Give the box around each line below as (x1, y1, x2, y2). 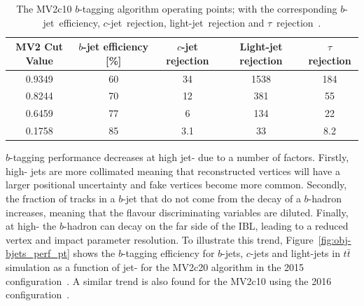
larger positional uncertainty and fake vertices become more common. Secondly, (6, 177, 347, 192)
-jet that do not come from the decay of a (122, 191, 301, 206)
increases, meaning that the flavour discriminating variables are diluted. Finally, (6, 204, 349, 219)
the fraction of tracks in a (6, 191, 115, 206)
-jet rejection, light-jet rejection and (107, 15, 265, 29)
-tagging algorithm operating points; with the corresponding (79, 1, 337, 15)
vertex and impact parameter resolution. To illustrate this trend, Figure (6, 232, 314, 246)
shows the (73, 246, 115, 260)
